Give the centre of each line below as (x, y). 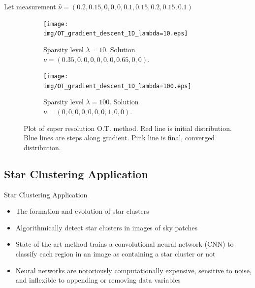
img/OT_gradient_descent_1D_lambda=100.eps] (117, 86)
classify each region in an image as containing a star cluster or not (115, 253)
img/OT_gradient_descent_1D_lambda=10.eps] (116, 34)
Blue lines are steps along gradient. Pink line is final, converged (119, 138)
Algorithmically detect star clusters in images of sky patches (107, 227)
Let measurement (30, 6)
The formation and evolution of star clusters (82, 211)
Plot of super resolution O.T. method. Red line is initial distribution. (128, 128)
